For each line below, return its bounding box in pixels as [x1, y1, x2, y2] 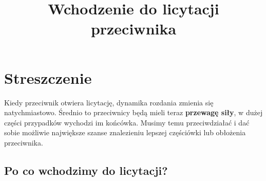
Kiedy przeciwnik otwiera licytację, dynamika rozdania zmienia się [4, 97, 214, 107]
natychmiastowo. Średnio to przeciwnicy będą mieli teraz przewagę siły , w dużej [4, 107, 263, 118]
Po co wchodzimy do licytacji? [4, 162, 168, 178]
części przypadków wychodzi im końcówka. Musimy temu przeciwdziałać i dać [4, 117, 250, 128]
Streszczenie [4, 67, 92, 88]
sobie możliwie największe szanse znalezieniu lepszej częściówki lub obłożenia [4, 127, 246, 138]
